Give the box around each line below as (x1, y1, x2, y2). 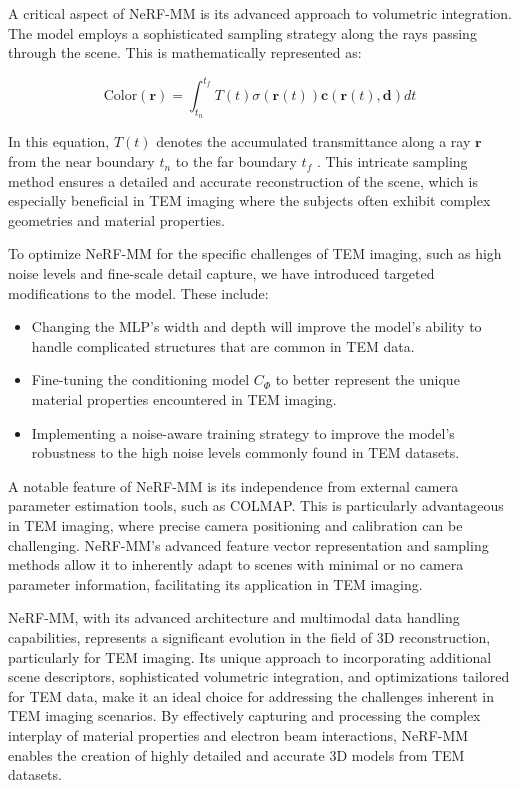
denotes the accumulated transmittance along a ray (156, 131, 471, 152)
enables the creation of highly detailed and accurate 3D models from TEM (8, 744, 465, 765)
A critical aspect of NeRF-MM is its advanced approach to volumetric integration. (8, 3, 512, 23)
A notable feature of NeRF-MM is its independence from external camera (8, 475, 459, 496)
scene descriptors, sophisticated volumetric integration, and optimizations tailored (8, 666, 510, 687)
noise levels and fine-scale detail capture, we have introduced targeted (8, 263, 435, 284)
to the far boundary (175, 151, 297, 172)
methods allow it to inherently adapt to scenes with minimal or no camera (8, 554, 464, 575)
